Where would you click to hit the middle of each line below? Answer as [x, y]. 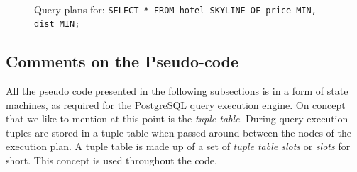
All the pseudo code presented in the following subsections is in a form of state [177, 91]
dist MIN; [57, 24]
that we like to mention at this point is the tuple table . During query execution [177, 119]
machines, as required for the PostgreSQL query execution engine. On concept [176, 104]
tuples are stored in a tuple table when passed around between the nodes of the [178, 132]
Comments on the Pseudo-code [122, 61]
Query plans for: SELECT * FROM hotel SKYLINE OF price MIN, [175, 9]
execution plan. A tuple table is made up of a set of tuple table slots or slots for [178, 146]
